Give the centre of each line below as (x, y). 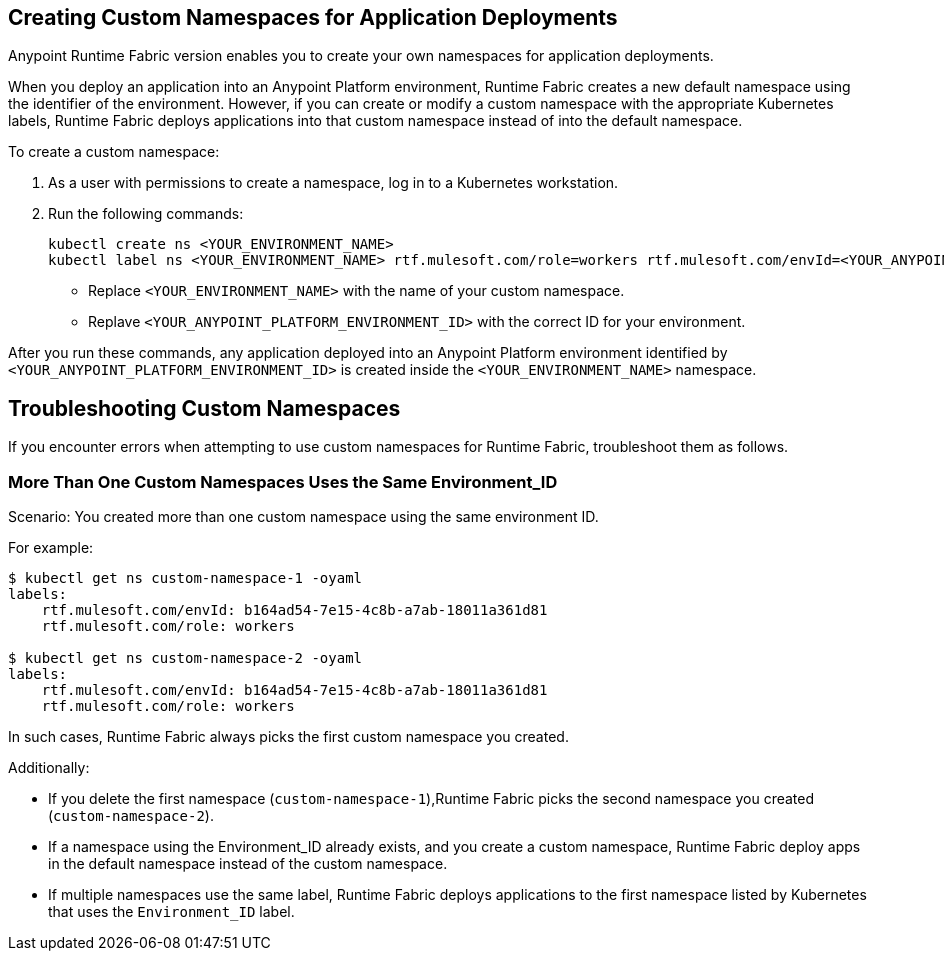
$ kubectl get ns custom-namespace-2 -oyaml (185, 658)
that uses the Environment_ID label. (171, 912)
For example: (51, 548)
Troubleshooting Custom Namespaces (204, 408)
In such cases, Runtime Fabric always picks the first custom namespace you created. (288, 737)
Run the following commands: (146, 214)
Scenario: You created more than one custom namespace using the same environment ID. (303, 517)
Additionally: (49, 768)
